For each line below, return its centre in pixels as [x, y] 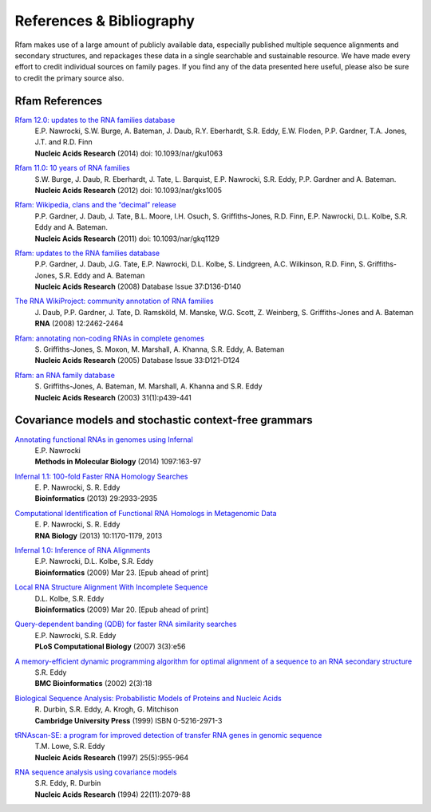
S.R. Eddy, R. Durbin [68, 783]
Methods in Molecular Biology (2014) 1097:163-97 [118, 462]
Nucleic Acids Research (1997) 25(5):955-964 [112, 757]
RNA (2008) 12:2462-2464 [79, 324]
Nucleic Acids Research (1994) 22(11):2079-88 [113, 794]
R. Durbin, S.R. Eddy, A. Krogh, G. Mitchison [107, 709]
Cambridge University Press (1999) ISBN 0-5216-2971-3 [129, 720]
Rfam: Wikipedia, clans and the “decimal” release [95, 205]
